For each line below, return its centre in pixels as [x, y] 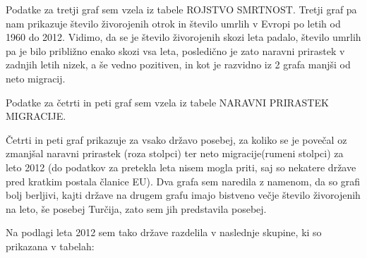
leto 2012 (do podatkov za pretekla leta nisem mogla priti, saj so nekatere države [181, 167]
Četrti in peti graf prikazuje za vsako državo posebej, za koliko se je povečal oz [176, 139]
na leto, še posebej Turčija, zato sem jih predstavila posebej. [136, 208]
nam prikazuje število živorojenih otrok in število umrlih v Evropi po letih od [173, 23]
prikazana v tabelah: [50, 246]
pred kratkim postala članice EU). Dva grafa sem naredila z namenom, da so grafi [183, 181]
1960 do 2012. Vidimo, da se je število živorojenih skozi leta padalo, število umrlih [183, 37]
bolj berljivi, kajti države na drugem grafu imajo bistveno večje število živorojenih [183, 195]
